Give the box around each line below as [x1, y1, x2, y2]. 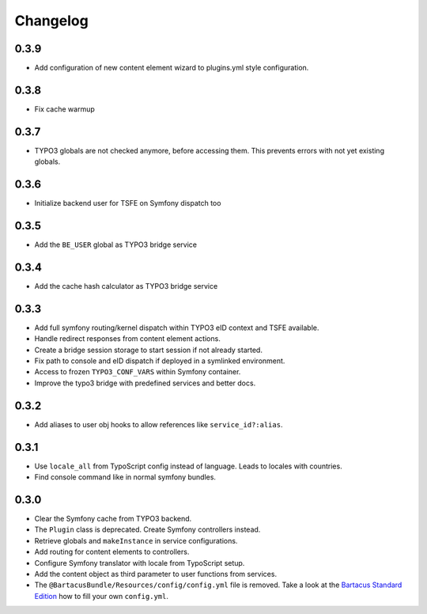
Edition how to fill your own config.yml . [34, 591, 169, 601]
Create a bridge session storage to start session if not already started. [34, 345, 263, 354]
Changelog [14, 12, 89, 29]
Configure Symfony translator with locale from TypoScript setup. [34, 558, 245, 567]
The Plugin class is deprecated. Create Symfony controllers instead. [34, 525, 261, 534]
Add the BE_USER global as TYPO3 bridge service [34, 240, 198, 249]
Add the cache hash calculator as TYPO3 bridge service [34, 281, 218, 290]
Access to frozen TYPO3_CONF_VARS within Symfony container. [34, 367, 241, 377]
